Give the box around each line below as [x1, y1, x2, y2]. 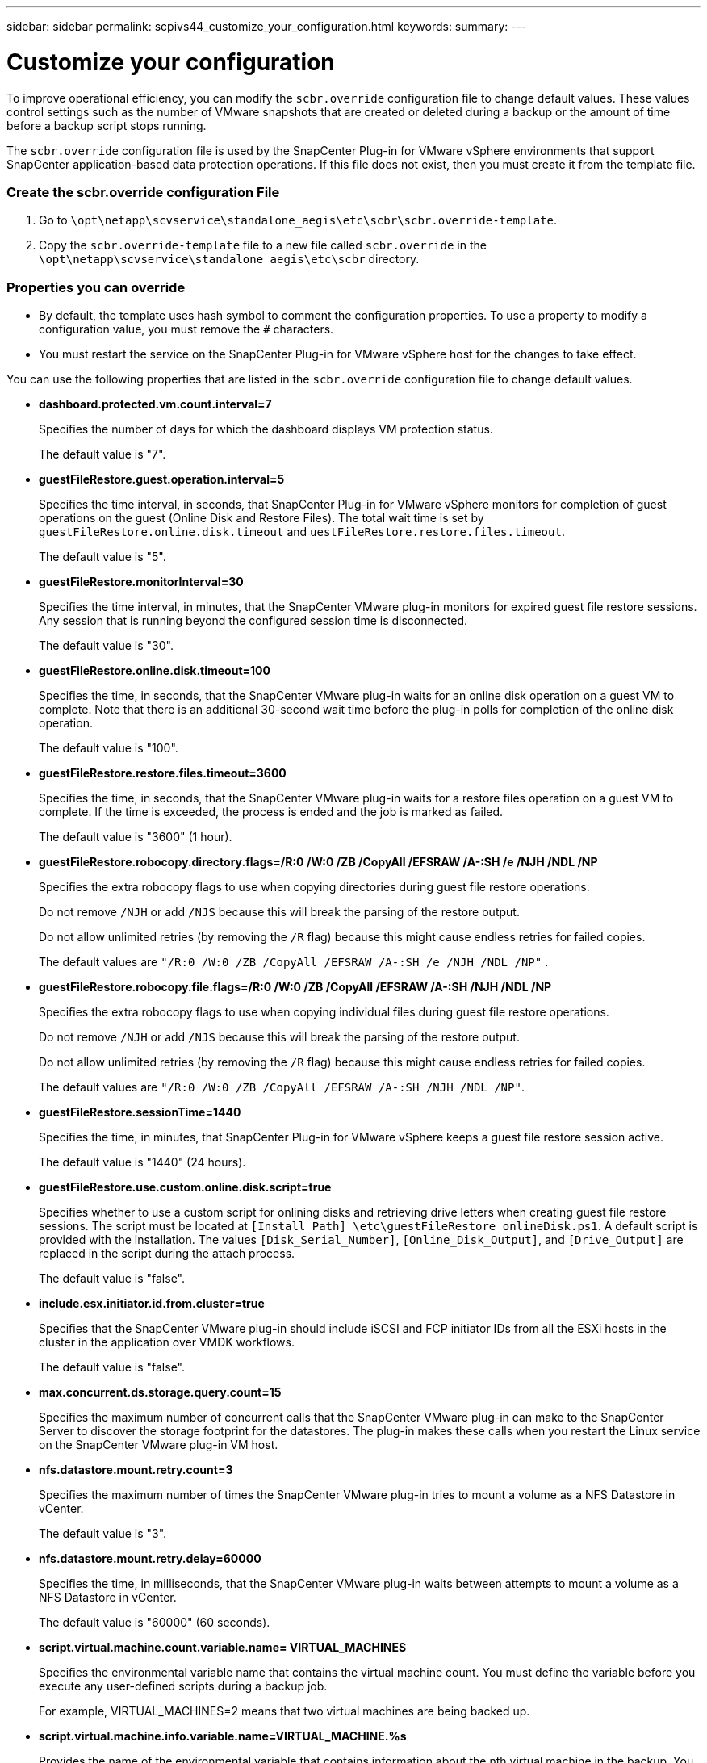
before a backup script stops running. [6, 118, 207, 132]
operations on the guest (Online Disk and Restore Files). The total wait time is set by [39, 511, 484, 525]
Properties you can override [6, 278, 186, 295]
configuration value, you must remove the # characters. [39, 322, 334, 336]
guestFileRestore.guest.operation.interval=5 [39, 472, 285, 486]
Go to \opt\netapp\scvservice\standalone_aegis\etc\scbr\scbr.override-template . [39, 213, 558, 228]
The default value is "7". [39, 447, 166, 461]
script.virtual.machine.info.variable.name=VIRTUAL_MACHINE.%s [39, 1729, 407, 1743]
